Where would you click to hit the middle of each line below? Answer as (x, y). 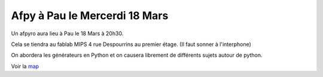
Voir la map (25, 66)
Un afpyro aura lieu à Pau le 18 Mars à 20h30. (67, 33)
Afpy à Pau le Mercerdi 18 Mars (90, 16)
